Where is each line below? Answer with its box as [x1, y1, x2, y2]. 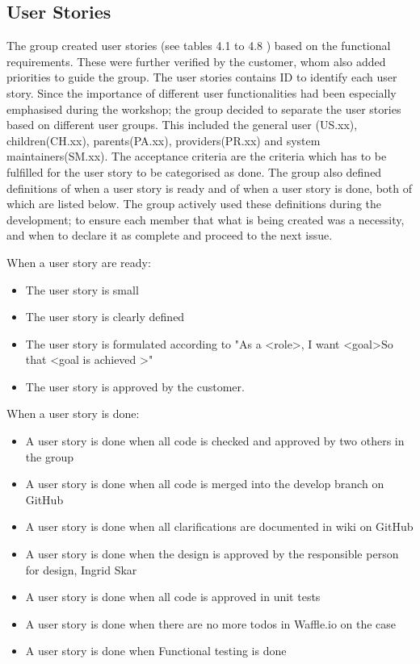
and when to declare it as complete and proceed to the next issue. [6, 227, 333, 244]
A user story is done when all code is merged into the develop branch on [25, 475, 384, 492]
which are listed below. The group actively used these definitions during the [6, 195, 381, 212]
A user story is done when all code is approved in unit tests [25, 588, 321, 605]
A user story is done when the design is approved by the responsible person [25, 545, 399, 562]
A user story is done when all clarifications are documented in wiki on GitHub [25, 518, 414, 535]
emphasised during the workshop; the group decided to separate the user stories [6, 100, 401, 117]
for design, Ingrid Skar [25, 561, 137, 578]
